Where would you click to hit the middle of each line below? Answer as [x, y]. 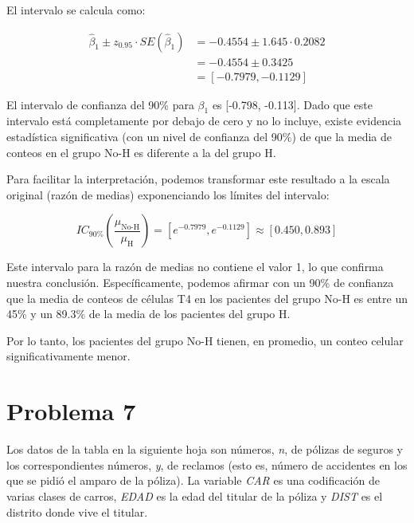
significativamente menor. [68, 356]
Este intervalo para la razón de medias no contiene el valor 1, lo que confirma [195, 267]
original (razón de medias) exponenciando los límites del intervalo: [168, 194]
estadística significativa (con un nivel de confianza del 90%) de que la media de [199, 137]
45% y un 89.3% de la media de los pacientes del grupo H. [148, 314]
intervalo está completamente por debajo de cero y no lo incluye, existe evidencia [204, 121]
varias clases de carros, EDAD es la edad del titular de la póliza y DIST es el [195, 495]
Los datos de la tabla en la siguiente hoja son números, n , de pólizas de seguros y [205, 449]
